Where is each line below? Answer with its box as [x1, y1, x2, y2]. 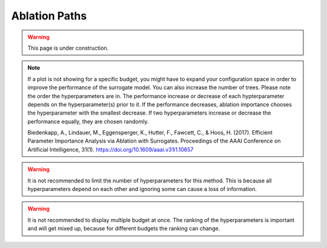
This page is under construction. [27, 44, 109, 52]
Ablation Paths [11, 9, 87, 22]
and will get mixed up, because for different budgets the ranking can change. [27, 225, 220, 232]
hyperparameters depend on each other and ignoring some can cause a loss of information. [27, 186, 257, 193]
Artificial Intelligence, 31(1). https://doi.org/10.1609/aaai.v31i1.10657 [27, 146, 194, 153]
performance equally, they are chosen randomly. [27, 118, 149, 125]
